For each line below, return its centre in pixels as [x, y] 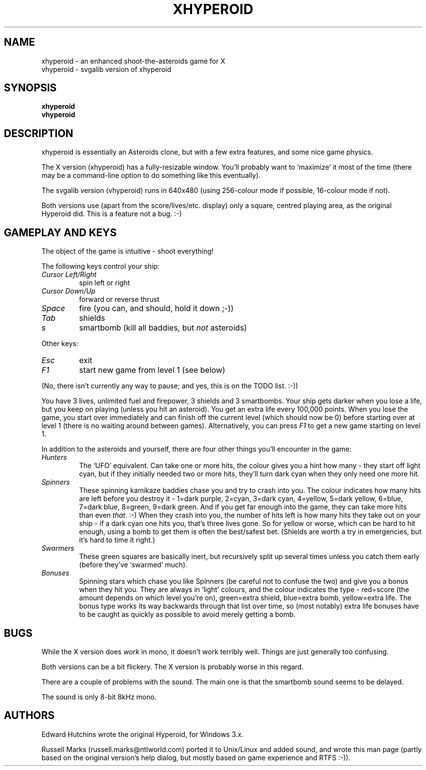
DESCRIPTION [39, 133]
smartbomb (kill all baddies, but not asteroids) [163, 328]
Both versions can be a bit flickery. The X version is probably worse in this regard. [173, 666]
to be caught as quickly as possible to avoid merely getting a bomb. [187, 614]
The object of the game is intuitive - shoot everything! [128, 251]
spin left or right [104, 283]
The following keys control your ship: [101, 266]
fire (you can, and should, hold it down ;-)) [156, 308]
